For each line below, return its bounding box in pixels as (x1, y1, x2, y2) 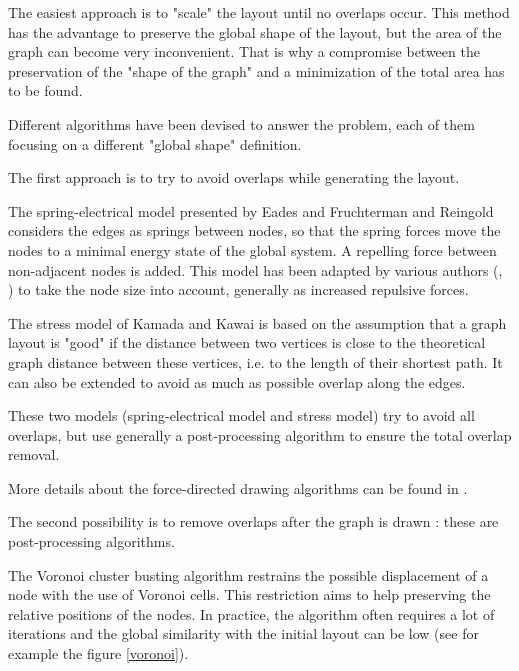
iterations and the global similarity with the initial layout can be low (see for (8, 623, 479, 644)
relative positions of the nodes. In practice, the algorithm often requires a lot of (8, 603, 495, 624)
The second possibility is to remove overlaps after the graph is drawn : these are (8, 511, 499, 532)
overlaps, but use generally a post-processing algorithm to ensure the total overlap (8, 424, 512, 445)
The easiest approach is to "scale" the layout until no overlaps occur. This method (8, 2, 510, 22)
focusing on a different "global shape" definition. (8, 133, 302, 154)
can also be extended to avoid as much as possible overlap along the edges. (8, 371, 466, 392)
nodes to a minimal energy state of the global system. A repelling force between (8, 239, 497, 260)
